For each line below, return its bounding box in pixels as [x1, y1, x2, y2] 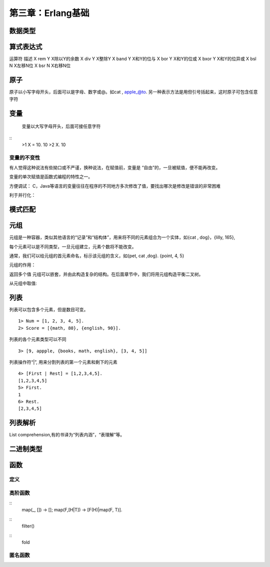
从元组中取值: [9, 280, 37, 286]
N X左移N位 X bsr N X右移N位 [9, 63, 71, 69]
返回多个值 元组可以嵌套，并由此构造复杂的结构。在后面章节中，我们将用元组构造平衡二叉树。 [9, 271, 203, 277]
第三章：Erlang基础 [9, 8, 89, 19]
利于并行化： [9, 192, 36, 198]
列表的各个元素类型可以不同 [9, 336, 66, 342]
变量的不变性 [9, 154, 40, 161]
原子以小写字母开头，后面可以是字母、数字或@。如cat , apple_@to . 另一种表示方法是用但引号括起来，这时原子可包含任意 [9, 89, 258, 95]
